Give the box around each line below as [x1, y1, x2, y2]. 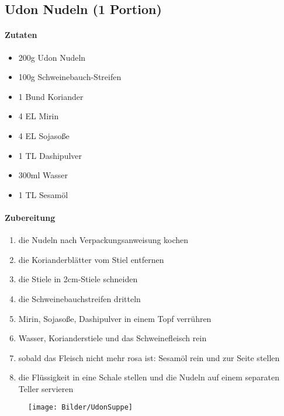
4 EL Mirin [18, 110, 59, 122]
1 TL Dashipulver [18, 149, 82, 161]
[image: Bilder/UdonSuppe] [28, 403, 133, 412]
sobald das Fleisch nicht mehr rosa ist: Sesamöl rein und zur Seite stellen [18, 351, 280, 363]
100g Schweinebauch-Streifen [18, 71, 122, 83]
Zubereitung [5, 211, 56, 223]
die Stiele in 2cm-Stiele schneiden [18, 273, 138, 285]
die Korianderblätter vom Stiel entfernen [18, 253, 164, 265]
